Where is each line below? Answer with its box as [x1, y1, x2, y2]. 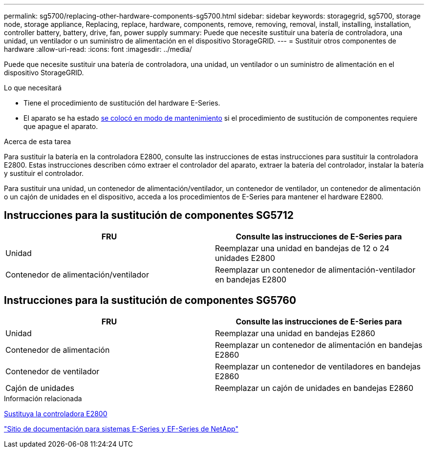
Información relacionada [4, 394, 82, 403]
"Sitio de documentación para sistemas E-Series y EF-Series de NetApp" [4, 424, 238, 433]
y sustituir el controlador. [4, 169, 84, 177]
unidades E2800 [215, 253, 276, 263]
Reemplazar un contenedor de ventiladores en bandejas [215, 361, 421, 371]
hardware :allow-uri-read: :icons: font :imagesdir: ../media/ [4, 45, 192, 53]
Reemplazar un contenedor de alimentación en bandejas [215, 340, 423, 350]
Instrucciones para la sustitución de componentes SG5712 [4, 209, 294, 222]
